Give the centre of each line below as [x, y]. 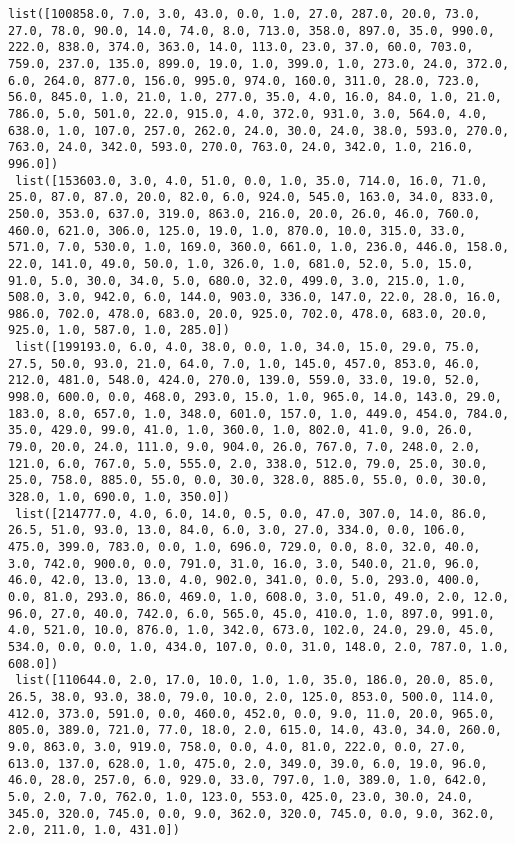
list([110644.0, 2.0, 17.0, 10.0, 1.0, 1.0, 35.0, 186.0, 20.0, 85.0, [255, 680]
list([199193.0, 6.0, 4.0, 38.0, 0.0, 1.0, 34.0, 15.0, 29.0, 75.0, [248, 347]
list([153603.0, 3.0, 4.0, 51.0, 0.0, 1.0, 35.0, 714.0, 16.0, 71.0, [251, 180]
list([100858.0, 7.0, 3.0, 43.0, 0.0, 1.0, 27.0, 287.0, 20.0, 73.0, [244, 14]
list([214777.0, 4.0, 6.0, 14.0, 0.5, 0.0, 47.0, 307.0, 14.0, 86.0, [251, 513]
